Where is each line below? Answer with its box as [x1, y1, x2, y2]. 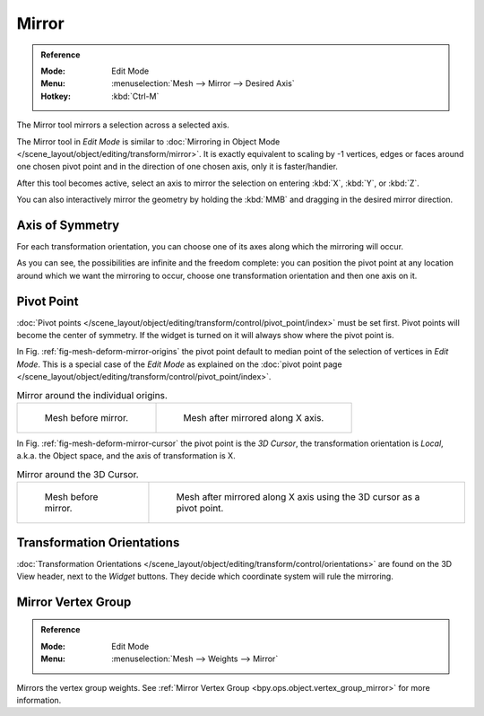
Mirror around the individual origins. [16, 389, 168, 401]
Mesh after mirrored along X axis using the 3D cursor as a [176, 491, 420, 503]
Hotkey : [40, 91, 72, 101]
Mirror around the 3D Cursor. [16, 467, 139, 480]
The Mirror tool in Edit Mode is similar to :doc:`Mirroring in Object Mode [16, 135, 281, 147]
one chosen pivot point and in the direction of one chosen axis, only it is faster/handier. [16, 162, 338, 172]
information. [16, 695, 62, 706]
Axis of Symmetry [16, 217, 120, 232]
